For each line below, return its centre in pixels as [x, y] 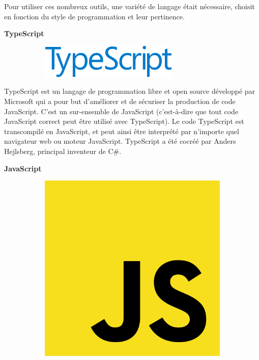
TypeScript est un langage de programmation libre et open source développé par [130, 91]
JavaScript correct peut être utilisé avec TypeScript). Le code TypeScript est [124, 121]
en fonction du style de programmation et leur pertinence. [94, 16]
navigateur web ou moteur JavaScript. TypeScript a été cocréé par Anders [120, 141]
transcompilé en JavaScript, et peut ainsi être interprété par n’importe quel [122, 131]
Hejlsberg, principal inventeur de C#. [63, 151]
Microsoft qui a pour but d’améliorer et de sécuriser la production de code [120, 101]
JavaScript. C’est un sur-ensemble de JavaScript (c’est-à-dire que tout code [121, 111]
